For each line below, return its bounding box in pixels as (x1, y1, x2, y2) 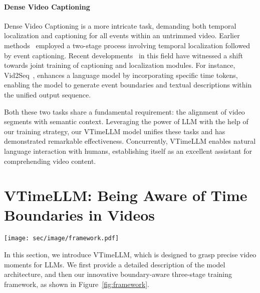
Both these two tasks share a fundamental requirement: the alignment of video (4, 106, 245, 117)
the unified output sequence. (4, 89, 91, 100)
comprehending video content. (4, 155, 96, 166)
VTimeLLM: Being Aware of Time (4, 185, 247, 206)
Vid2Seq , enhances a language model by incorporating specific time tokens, (4, 69, 238, 80)
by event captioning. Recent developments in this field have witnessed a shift (4, 50, 243, 60)
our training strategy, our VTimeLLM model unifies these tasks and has (4, 126, 225, 136)
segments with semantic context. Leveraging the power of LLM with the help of (4, 116, 248, 127)
